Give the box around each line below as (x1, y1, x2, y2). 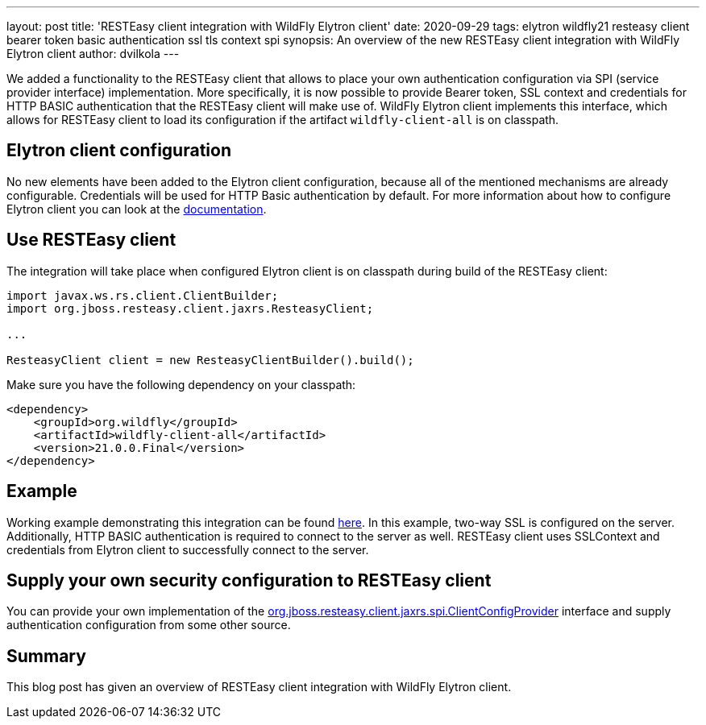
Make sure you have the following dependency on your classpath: (6, 377, 356, 391)
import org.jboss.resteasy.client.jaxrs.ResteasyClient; (6, 301, 374, 315)
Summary (6, 645, 86, 666)
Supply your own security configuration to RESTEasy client (6, 570, 492, 590)
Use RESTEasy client (6, 230, 176, 251)
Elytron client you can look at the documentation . (6, 201, 267, 216)
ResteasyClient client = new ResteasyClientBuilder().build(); (6, 353, 414, 367)
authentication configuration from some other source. (6, 618, 291, 632)
